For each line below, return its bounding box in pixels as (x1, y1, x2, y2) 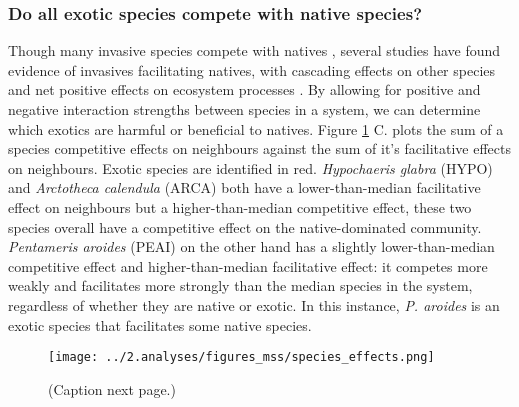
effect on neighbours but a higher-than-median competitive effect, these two (8, 196, 472, 217)
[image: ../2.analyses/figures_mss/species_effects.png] (48, 350, 435, 365)
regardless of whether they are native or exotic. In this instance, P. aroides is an (8, 294, 500, 315)
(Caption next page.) (48, 378, 176, 399)
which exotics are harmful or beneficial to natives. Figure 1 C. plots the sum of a (8, 118, 504, 139)
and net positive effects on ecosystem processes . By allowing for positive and (8, 79, 481, 100)
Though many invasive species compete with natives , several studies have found (8, 40, 501, 61)
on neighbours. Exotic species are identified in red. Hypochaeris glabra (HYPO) (8, 157, 493, 178)
